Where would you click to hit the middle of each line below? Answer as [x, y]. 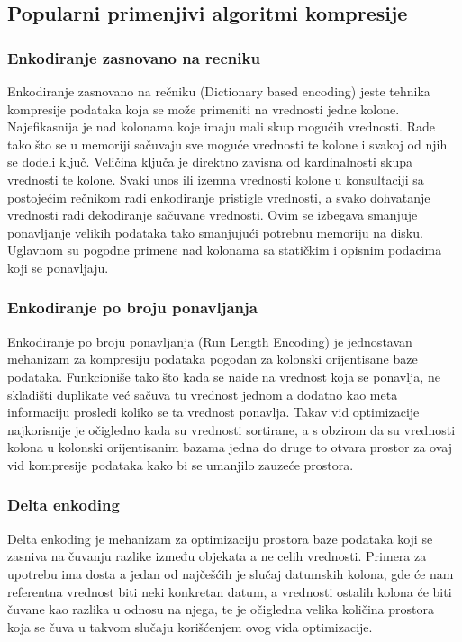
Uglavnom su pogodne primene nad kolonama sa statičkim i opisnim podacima [225, 250]
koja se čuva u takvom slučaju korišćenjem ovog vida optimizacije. [190, 626]
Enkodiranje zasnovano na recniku [134, 57]
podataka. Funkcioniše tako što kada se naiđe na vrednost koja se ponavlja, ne [224, 376]
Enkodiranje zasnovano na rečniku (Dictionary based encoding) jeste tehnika [219, 91]
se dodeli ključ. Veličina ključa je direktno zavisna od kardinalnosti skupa [210, 162]
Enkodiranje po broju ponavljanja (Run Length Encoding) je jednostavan [210, 341]
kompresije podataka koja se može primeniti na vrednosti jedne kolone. [204, 109]
